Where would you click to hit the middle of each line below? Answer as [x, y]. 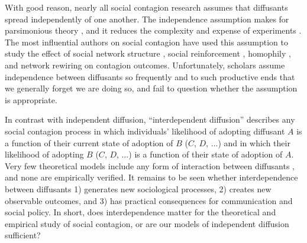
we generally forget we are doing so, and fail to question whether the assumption [151, 88]
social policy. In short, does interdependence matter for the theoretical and [140, 212]
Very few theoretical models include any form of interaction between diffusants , [150, 165]
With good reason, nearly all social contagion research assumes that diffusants [146, 7]
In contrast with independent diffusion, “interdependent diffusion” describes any [150, 119]
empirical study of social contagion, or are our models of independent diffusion [147, 223]
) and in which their [254, 142]
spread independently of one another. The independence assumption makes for [147, 19]
